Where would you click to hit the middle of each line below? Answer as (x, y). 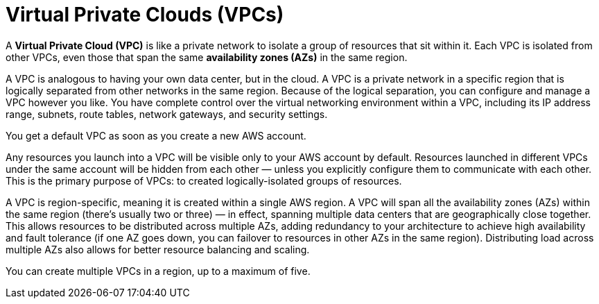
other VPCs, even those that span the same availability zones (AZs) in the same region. (207, 57)
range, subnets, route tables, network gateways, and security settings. (167, 114)
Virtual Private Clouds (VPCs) (145, 15)
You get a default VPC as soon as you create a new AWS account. (156, 135)
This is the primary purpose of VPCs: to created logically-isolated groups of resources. (204, 180)
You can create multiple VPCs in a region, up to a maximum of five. (158, 271)
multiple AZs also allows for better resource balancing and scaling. (158, 249)
